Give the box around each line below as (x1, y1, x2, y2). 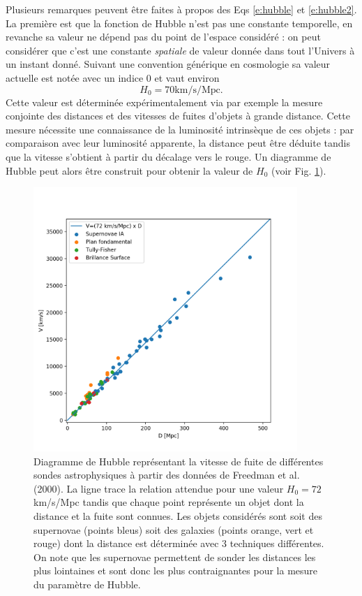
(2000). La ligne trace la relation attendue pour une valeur (33, 481, 284, 495)
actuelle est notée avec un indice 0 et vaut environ (6, 70, 220, 85)
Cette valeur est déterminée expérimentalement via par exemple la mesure (6, 94, 323, 109)
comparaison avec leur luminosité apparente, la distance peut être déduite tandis (6, 136, 350, 150)
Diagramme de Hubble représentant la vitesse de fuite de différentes (33, 453, 324, 468)
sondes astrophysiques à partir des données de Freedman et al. (33, 467, 300, 482)
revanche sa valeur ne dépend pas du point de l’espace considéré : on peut (6, 29, 321, 44)
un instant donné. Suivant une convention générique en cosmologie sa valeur (6, 57, 331, 71)
